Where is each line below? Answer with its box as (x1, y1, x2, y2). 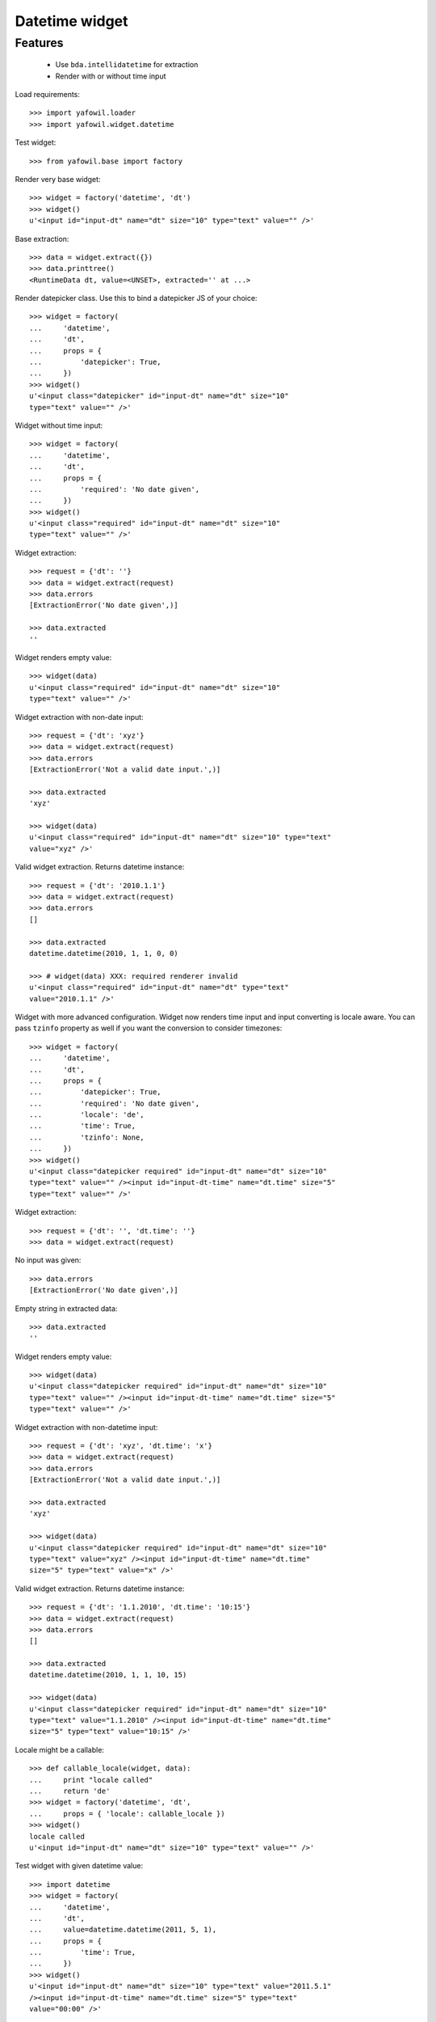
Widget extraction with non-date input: (15, 712, 145, 721)
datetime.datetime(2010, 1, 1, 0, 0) (29, 949, 179, 958)
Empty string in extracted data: (15, 1303, 118, 1313)
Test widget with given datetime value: (15, 1861, 144, 1871)
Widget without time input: (15, 421, 103, 430)
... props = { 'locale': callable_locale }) (29, 1808, 225, 1818)
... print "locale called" (29, 1775, 153, 1784)
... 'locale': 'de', (29, 1110, 145, 1119)
